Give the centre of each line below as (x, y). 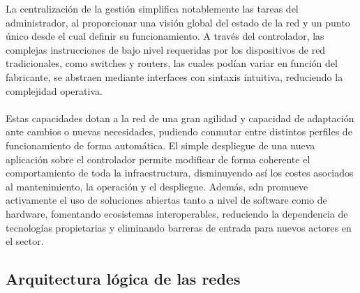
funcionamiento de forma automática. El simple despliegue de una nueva (160, 145)
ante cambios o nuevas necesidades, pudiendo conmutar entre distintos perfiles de (179, 132)
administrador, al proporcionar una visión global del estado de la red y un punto (178, 22)
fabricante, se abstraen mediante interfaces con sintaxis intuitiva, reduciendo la (174, 76)
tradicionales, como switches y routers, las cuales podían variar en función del (172, 63)
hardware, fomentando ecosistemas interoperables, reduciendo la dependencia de (177, 213)
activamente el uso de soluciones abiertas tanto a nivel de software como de (166, 200)
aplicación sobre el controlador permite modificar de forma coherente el (158, 159)
